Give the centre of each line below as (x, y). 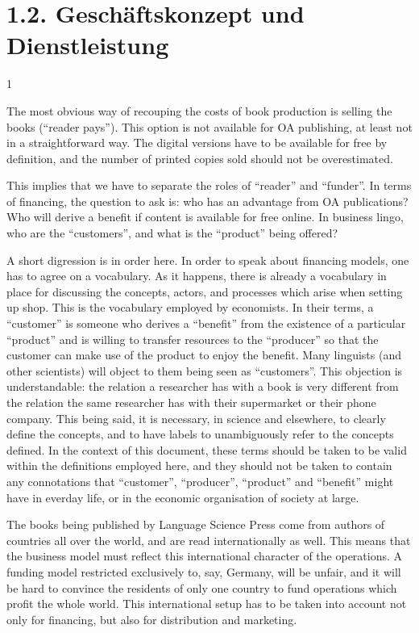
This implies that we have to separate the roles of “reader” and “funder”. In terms (209, 185)
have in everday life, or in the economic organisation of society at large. (183, 497)
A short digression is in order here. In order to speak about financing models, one (208, 260)
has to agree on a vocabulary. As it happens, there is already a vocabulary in (197, 276)
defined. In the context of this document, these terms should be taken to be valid (207, 449)
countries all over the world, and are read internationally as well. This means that (209, 540)
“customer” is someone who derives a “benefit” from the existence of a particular (206, 323)
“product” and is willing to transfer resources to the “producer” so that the (193, 339)
